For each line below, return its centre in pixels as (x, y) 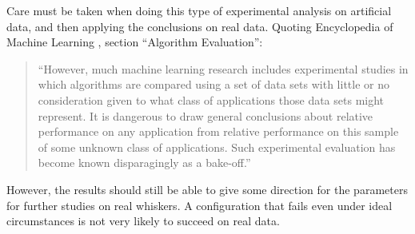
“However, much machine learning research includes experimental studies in (223, 68)
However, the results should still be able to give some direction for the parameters (207, 189)
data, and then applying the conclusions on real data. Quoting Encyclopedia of (200, 26)
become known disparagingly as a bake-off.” (144, 163)
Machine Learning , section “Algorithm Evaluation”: (135, 42)
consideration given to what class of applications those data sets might (211, 99)
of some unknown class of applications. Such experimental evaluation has (217, 147)
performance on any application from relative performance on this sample (218, 131)
